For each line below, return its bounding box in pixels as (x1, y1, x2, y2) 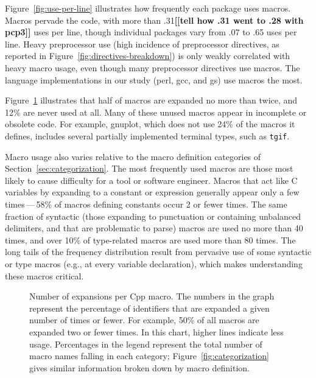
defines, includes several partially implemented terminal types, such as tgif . (5, 129, 290, 142)
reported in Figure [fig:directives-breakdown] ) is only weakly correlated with (5, 49, 290, 62)
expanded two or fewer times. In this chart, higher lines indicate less (29, 325, 284, 338)
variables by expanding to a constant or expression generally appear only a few (5, 186, 300, 198)
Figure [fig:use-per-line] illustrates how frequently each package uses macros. (5, 2, 291, 14)
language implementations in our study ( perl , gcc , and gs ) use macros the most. (5, 73, 303, 86)
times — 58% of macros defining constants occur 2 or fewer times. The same (5, 197, 287, 210)
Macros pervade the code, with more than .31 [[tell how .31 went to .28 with (5, 13, 304, 26)
